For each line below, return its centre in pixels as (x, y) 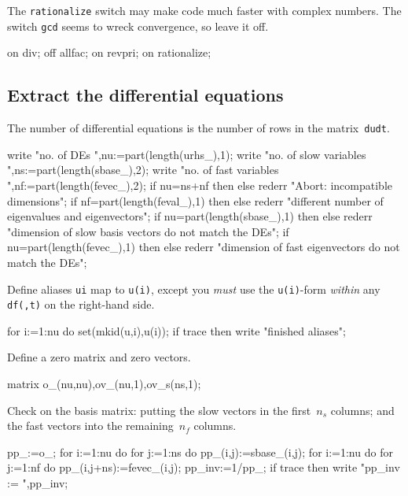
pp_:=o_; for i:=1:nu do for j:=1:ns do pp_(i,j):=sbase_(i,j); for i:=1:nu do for (200, 452)
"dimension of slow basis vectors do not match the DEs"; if (148, 231)
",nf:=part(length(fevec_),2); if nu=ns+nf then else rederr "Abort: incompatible (200, 185)
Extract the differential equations (145, 95)
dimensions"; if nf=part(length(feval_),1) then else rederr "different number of (195, 200)
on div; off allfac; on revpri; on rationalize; (109, 52)
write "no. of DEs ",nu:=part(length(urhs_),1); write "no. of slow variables (187, 154)
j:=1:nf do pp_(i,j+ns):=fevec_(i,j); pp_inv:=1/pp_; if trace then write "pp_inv (204, 467)
